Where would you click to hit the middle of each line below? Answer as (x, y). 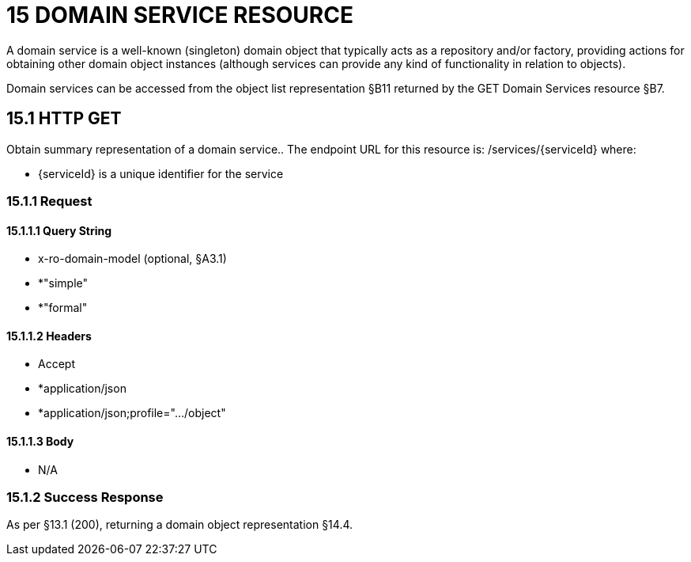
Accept (57, 364)
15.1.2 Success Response (85, 497)
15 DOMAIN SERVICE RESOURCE (180, 15)
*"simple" (63, 283)
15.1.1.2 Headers (49, 336)
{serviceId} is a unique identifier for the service (161, 173)
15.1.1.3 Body (40, 442)
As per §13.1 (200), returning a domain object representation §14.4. (180, 525)
